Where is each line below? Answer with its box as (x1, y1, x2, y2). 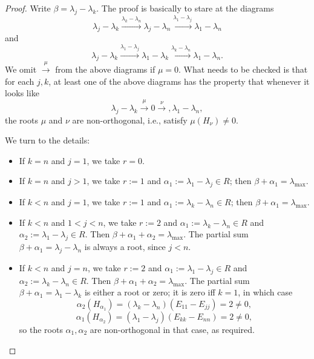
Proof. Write (5, 2, 51, 14)
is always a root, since (84, 240, 166, 253)
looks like (5, 87, 39, 99)
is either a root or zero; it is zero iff (84, 286, 215, 298)
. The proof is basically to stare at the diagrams (96, 2, 274, 14)
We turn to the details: (5, 134, 90, 147)
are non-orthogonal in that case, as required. (90, 323, 255, 335)
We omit (5, 63, 37, 76)
